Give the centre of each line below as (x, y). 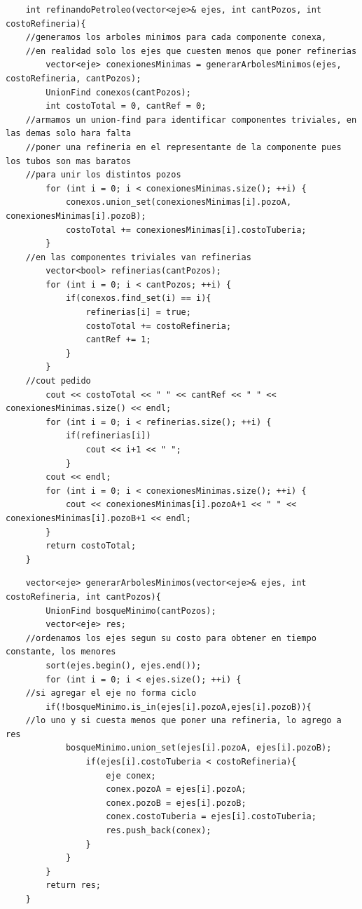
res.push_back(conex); (159, 831)
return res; (74, 886)
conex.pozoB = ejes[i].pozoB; (176, 803)
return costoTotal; (91, 546)
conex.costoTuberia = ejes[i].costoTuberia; (211, 817)
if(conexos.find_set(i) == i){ (138, 298)
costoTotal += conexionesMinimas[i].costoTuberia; (186, 230)
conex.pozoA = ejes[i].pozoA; (176, 789)
